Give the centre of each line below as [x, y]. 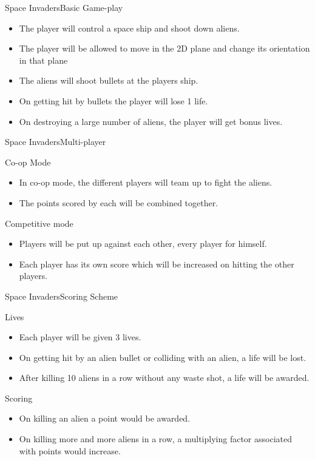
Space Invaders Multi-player [56, 142]
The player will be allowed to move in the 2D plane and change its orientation [164, 48]
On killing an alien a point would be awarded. [105, 418]
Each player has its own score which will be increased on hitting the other [157, 264]
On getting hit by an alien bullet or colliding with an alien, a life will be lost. [163, 357]
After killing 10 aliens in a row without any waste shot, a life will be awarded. [164, 378]
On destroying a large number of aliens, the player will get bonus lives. [151, 121]
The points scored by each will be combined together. [119, 202]
